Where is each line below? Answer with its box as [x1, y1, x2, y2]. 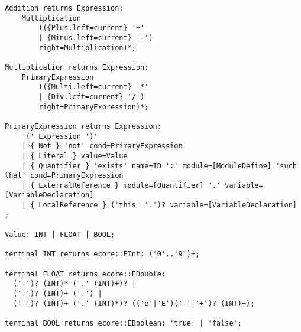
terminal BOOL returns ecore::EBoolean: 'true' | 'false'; [5, 319, 242, 327]
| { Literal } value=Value [21, 151, 128, 160]
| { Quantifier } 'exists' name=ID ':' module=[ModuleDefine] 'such [21, 161, 297, 170]
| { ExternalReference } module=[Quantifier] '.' [21, 181, 221, 190]
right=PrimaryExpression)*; [38, 102, 149, 111]
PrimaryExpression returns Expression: [5, 122, 161, 131]
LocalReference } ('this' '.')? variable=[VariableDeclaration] [38, 201, 297, 210]
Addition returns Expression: [5, 4, 124, 12]
